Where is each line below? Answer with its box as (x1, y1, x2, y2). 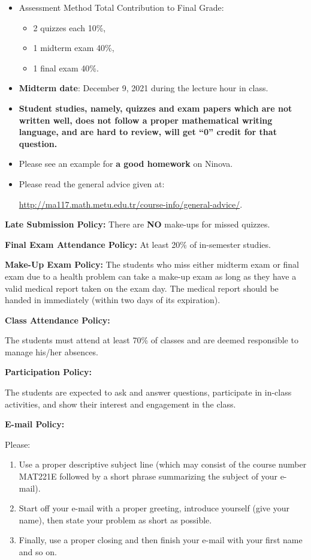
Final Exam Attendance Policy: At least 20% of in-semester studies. (5, 238, 271, 250)
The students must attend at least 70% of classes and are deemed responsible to (5, 334, 298, 346)
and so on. (19, 546, 57, 558)
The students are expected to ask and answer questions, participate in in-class (5, 386, 292, 399)
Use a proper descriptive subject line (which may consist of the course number (19, 458, 307, 471)
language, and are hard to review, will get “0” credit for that (19, 125, 277, 138)
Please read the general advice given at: (19, 177, 165, 190)
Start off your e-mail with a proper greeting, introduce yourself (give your (19, 502, 289, 514)
